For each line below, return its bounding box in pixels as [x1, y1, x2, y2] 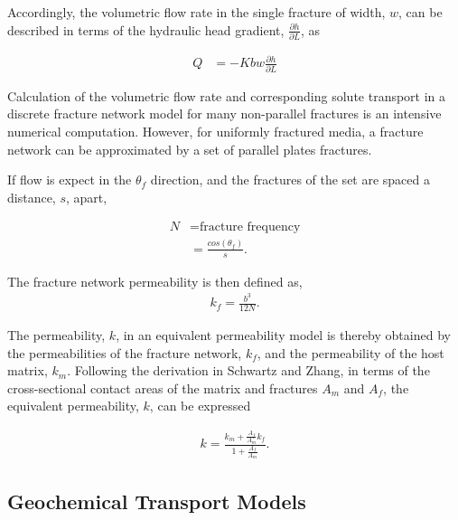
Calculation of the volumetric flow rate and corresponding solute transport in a [7, 86, 446, 105]
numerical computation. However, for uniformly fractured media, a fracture [7, 121, 424, 140]
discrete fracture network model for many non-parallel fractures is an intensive [7, 104, 442, 123]
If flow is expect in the [7, 170, 132, 189]
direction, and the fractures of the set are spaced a [150, 170, 430, 189]
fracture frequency [200, 221, 301, 234]
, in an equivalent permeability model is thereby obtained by [116, 326, 451, 345]
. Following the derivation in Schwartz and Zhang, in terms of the [67, 361, 430, 380]
